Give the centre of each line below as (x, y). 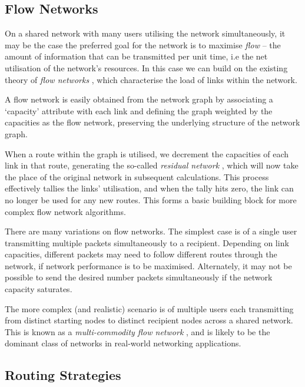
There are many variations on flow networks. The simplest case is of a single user (151, 231)
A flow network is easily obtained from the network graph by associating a (139, 99)
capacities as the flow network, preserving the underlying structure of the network (152, 122)
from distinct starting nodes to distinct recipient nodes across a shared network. (149, 320)
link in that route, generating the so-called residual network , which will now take (152, 165)
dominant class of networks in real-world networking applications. (123, 343)
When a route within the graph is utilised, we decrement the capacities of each (147, 153)
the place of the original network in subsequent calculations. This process (137, 176)
